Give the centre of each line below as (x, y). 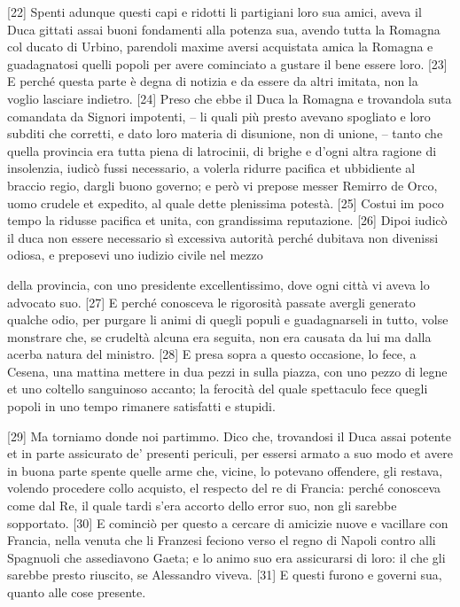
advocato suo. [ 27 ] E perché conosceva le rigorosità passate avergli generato (211, 302)
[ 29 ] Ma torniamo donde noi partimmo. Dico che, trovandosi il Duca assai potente (229, 436)
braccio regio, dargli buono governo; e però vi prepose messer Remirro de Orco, (222, 185)
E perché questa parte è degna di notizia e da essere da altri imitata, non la (213, 81)
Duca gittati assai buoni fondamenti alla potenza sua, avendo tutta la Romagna (224, 29)
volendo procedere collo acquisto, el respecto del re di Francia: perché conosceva (224, 488)
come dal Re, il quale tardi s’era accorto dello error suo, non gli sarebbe (202, 506)
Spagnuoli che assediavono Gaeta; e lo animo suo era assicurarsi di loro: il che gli (226, 557)
